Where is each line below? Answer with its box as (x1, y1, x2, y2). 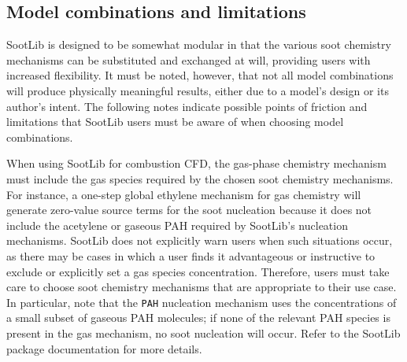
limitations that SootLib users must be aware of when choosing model (6, 113, 344, 130)
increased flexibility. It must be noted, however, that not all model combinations (6, 67, 394, 83)
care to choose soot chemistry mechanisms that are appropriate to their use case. (6, 279, 397, 295)
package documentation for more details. (6, 340, 202, 356)
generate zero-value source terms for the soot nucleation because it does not (6, 201, 372, 218)
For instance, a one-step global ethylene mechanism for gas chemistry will (6, 186, 361, 202)
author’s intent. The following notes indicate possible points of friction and (6, 98, 368, 114)
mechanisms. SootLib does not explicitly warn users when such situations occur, (6, 232, 393, 249)
